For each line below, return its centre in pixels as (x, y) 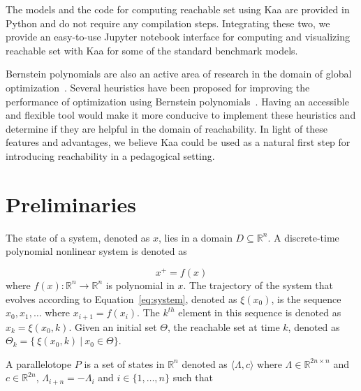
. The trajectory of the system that (258, 285)
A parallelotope (39, 363)
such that (193, 377)
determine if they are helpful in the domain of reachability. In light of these (167, 128)
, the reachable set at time (223, 326)
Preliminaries (71, 204)
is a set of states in (124, 363)
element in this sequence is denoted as (260, 312)
